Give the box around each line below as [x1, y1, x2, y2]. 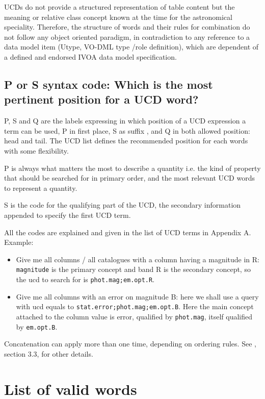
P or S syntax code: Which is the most [4, 76, 213, 92]
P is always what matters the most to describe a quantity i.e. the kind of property [4, 162, 261, 173]
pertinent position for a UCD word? [4, 91, 199, 107]
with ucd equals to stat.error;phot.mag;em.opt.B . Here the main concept [16, 301, 254, 312]
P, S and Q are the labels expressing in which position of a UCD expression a [4, 115, 246, 126]
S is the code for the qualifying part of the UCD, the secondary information [4, 199, 241, 210]
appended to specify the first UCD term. [4, 209, 131, 220]
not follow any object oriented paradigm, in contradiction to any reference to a [4, 31, 250, 42]
